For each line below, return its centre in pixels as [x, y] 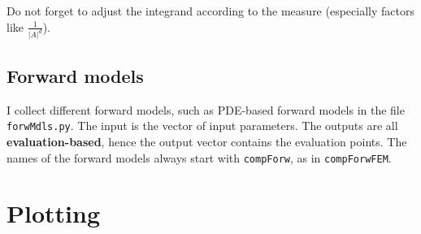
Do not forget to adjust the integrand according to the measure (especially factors [210, 11]
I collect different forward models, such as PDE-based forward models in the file [206, 109]
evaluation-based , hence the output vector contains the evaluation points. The [207, 141]
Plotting [53, 213]
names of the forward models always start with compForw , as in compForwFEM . [199, 157]
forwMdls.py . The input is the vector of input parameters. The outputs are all [202, 126]
